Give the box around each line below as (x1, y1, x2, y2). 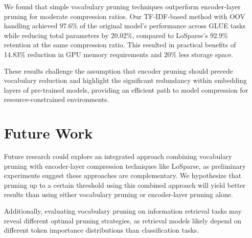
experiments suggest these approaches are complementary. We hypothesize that (4, 170, 242, 180)
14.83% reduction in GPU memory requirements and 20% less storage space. (4, 49, 233, 59)
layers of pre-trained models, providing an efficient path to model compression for (4, 84, 249, 95)
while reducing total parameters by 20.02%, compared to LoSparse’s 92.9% (4, 30, 228, 40)
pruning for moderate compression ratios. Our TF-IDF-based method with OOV (4, 11, 246, 21)
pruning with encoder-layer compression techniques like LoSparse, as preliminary (4, 160, 246, 171)
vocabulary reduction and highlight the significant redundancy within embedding (4, 75, 247, 85)
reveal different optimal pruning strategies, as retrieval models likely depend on (4, 215, 242, 225)
